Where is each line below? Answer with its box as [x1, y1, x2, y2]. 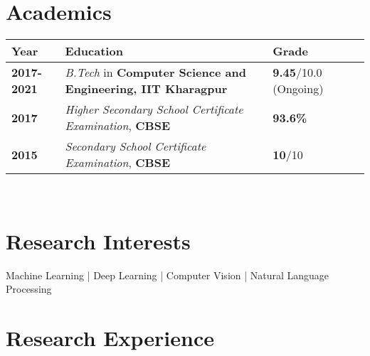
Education [65, 43, 123, 60]
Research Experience [6, 323, 214, 352]
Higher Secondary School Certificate [65, 101, 243, 118]
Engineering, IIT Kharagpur [65, 80, 228, 97]
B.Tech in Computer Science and [65, 64, 246, 81]
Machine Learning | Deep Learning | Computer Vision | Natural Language [6, 267, 329, 282]
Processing [6, 281, 52, 296]
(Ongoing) [273, 80, 324, 97]
